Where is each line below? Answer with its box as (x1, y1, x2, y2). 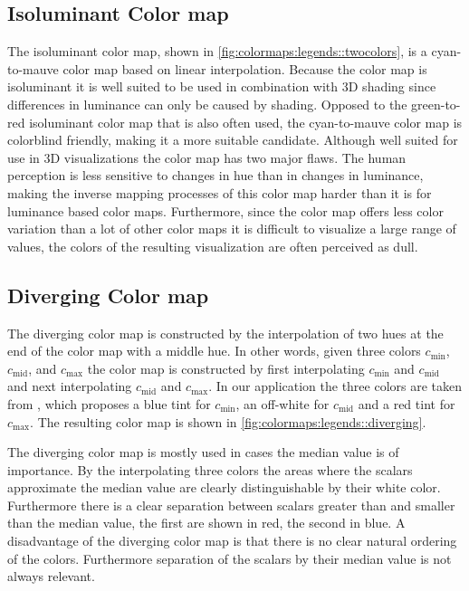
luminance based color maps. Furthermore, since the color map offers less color (7, 201, 444, 220)
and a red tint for (358, 394, 455, 413)
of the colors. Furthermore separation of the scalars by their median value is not (7, 548, 452, 567)
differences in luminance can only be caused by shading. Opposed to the (7, 94, 407, 113)
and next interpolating (7, 377, 132, 396)
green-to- (411, 94, 461, 113)
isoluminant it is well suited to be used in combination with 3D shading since (7, 77, 436, 96)
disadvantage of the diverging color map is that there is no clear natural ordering (7, 531, 457, 550)
